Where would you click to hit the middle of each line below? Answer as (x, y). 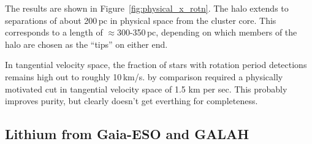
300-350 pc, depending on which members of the (207, 32)
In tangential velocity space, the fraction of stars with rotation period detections (156, 65)
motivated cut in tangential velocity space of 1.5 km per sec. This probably (146, 89)
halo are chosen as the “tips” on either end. (86, 44)
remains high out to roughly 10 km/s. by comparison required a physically (144, 76)
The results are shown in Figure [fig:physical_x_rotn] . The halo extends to (147, 8)
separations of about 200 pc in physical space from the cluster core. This (141, 20)
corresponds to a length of (54, 32)
